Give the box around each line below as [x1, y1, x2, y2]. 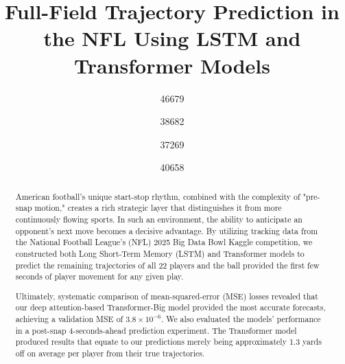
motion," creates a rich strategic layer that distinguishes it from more [34, 202, 282, 214]
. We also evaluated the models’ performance [160, 313, 321, 325]
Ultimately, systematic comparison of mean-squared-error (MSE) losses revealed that [15, 290, 318, 302]
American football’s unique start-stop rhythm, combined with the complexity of [15, 190, 300, 202]
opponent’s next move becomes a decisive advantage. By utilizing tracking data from [15, 225, 318, 236]
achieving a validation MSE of [15, 313, 123, 325]
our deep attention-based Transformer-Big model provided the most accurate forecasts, [15, 302, 326, 313]
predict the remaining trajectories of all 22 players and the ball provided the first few [15, 259, 320, 271]
